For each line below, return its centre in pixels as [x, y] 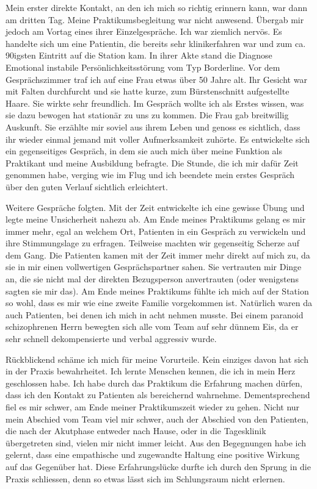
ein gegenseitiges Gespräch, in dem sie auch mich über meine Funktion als [144, 151]
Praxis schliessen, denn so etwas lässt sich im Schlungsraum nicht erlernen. [145, 478]
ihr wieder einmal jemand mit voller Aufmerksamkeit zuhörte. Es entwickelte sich [158, 139]
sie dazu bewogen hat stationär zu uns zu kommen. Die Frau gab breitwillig [147, 115]
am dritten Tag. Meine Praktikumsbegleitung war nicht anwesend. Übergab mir [155, 19]
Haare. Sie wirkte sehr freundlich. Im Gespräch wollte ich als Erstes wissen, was [155, 103]
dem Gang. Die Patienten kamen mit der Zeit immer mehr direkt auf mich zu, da [158, 255]
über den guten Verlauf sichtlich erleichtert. [87, 186]
